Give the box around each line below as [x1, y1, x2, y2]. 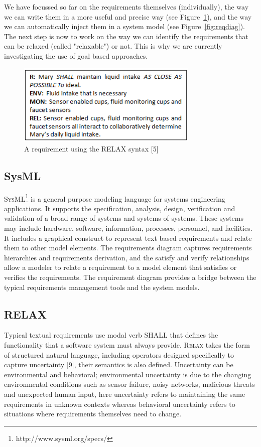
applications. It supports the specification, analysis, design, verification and [4, 203, 235, 213]
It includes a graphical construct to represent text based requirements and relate [4, 232, 252, 243]
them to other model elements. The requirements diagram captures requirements [4, 242, 252, 253]
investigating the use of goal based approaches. [4, 50, 148, 61]
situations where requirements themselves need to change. [4, 408, 182, 419]
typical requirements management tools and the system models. [4, 281, 200, 292]
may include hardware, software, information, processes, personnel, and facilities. [4, 222, 252, 233]
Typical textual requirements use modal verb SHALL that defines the [4, 330, 218, 340]
